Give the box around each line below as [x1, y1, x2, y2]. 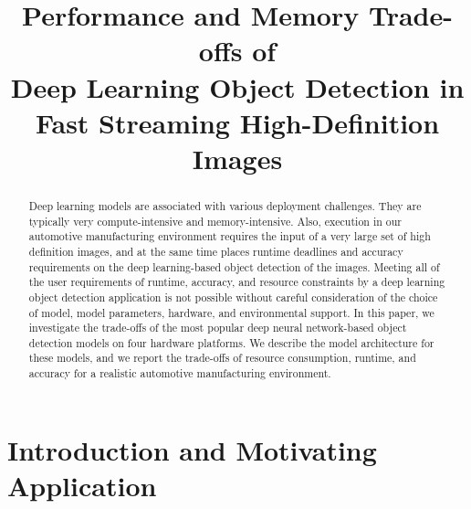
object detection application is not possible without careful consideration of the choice [28, 289, 438, 304]
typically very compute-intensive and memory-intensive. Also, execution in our [28, 213, 403, 228]
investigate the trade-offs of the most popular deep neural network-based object [28, 320, 407, 335]
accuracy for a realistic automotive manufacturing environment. [28, 366, 331, 381]
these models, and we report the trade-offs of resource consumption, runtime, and [28, 350, 416, 366]
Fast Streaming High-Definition [35, 103, 440, 141]
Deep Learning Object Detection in [10, 68, 465, 105]
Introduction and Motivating [7, 430, 377, 468]
